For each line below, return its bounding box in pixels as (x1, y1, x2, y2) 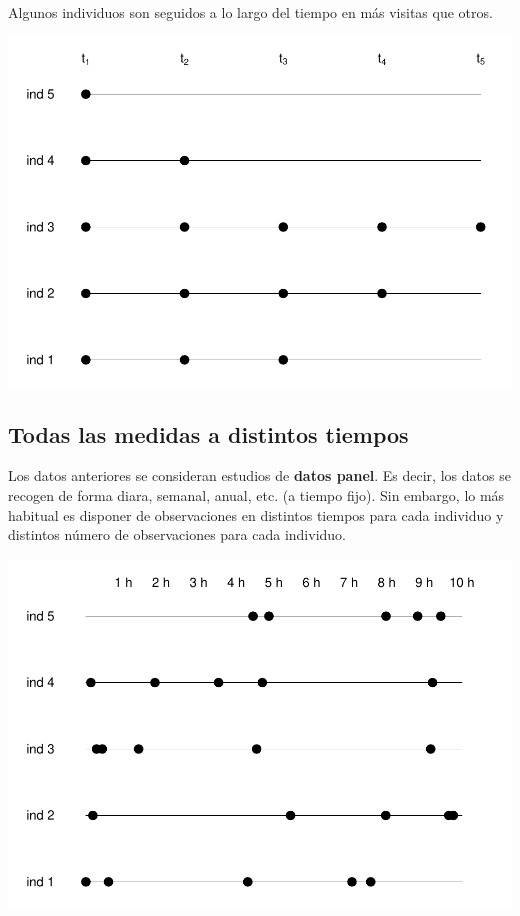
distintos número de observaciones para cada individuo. (8, 524, 347, 545)
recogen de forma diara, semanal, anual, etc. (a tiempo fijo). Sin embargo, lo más (8, 484, 505, 505)
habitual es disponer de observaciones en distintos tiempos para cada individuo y (8, 504, 504, 525)
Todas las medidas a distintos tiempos (8, 418, 409, 449)
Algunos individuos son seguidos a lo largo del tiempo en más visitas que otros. (8, 2, 493, 22)
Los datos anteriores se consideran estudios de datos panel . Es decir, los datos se (8, 465, 511, 486)
